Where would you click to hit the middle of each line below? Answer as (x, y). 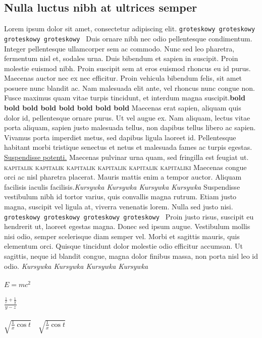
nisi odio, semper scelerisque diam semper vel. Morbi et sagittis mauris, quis (122, 236)
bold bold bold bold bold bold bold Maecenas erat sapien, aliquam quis (123, 108)
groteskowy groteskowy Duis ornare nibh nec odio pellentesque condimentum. (128, 38)
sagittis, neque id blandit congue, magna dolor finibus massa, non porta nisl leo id (131, 256)
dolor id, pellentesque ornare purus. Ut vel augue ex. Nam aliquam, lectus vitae (127, 117)
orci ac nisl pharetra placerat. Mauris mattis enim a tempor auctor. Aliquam (123, 177)
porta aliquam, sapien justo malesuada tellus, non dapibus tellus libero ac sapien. (130, 127)
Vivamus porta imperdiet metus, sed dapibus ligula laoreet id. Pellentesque (120, 137)
